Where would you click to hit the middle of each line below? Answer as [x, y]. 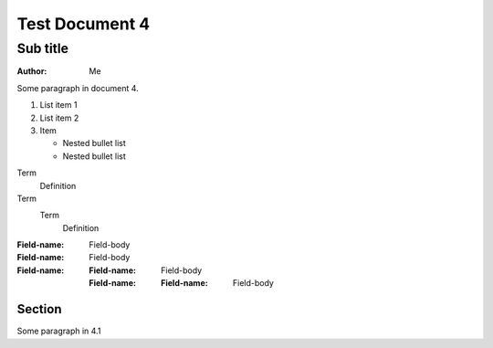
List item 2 [59, 118]
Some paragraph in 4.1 [59, 331]
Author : [32, 71]
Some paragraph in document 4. [78, 88]
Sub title [42, 48]
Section [39, 309]
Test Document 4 [84, 24]
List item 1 [58, 105]
